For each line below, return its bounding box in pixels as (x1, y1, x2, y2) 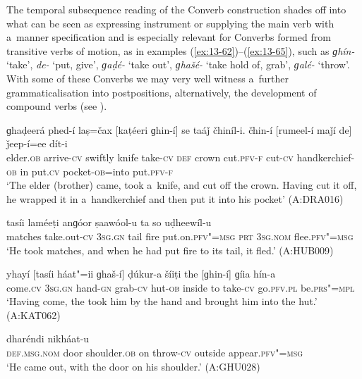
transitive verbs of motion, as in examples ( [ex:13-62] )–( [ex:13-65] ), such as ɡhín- (6, 43, 355, 58)
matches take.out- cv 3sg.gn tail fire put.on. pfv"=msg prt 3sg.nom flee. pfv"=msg (6, 228, 354, 243)
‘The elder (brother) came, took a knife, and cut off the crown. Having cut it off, (6, 178, 357, 192)
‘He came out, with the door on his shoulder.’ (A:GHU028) (6, 359, 260, 373)
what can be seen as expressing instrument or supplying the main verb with (6, 15, 334, 30)
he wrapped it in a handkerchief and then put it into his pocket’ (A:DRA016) (6, 191, 344, 206)
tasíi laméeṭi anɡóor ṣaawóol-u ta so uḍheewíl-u (6, 215, 212, 230)
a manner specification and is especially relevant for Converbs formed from (6, 30, 331, 44)
